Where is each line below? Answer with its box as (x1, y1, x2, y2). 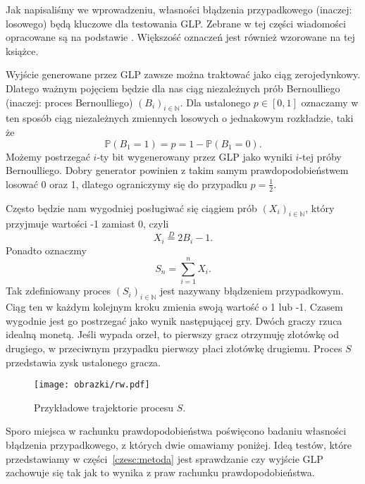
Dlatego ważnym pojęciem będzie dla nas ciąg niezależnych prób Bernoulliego (6, 80, 340, 95)
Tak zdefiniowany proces (6, 283, 111, 298)
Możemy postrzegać (6, 149, 90, 163)
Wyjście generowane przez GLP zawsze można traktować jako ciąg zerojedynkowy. (6, 67, 361, 82)
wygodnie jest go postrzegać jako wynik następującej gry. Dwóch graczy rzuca (6, 313, 342, 328)
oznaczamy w (301, 94, 359, 109)
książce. (6, 43, 39, 58)
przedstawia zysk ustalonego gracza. (6, 354, 161, 369)
